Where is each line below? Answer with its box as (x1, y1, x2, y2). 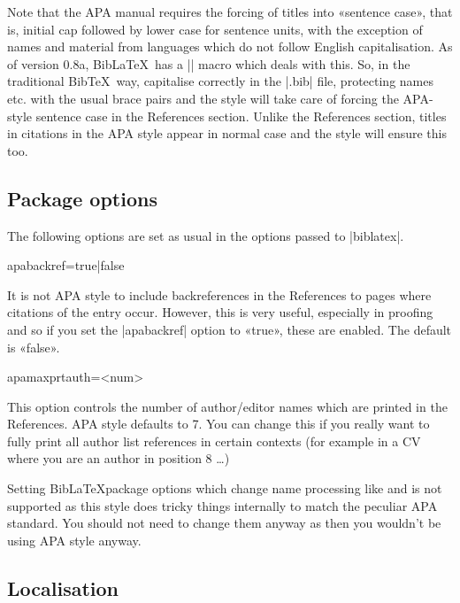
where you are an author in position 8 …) (7, 449, 230, 468)
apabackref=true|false (7, 256, 125, 274)
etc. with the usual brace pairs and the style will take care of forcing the (7, 89, 399, 107)
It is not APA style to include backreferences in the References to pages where (7, 285, 432, 304)
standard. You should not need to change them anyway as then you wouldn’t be (7, 514, 441, 532)
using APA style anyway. (7, 530, 142, 549)
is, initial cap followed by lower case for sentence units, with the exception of (7, 19, 423, 38)
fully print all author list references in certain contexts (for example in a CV (7, 431, 421, 450)
